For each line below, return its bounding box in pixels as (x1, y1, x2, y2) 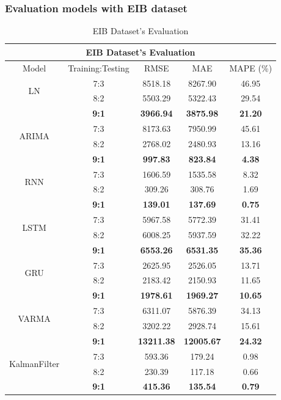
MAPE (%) (229, 61, 272, 74)
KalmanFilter (9, 357, 60, 370)
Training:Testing (68, 61, 130, 74)
